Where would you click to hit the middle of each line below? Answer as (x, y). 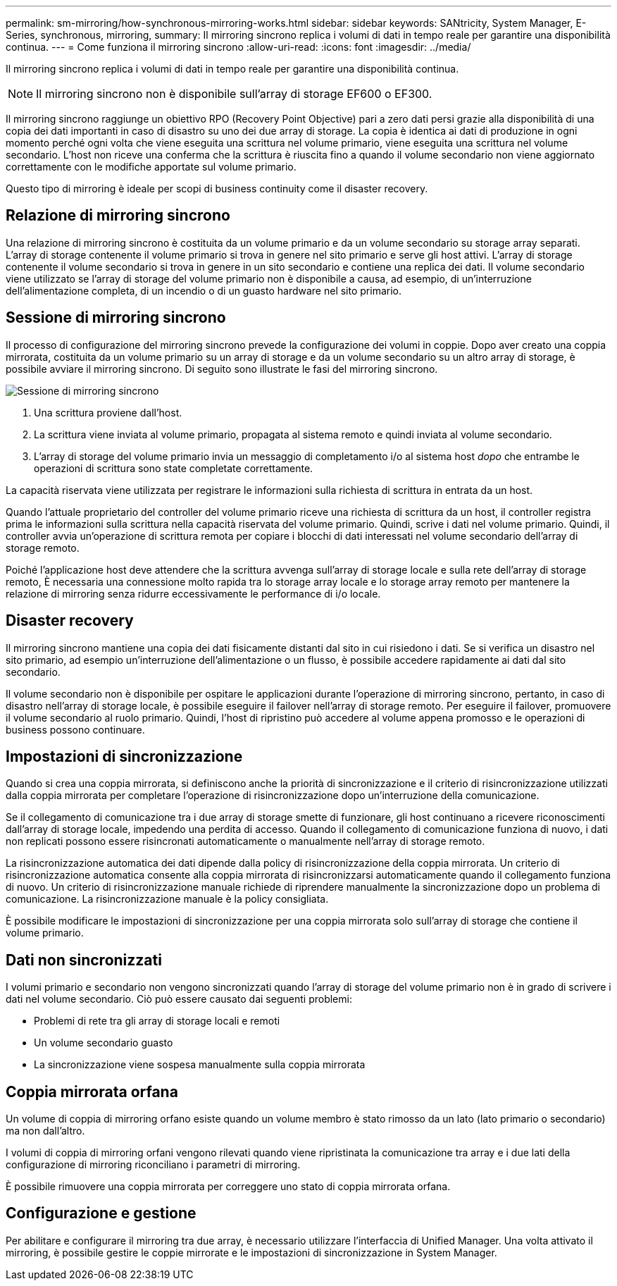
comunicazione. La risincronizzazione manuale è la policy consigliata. (167, 899)
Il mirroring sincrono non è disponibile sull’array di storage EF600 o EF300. (234, 94)
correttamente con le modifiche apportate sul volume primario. (151, 167)
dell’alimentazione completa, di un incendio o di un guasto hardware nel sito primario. (204, 290)
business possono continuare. (75, 729)
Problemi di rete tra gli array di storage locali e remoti (157, 1021)
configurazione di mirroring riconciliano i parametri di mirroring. (153, 1165)
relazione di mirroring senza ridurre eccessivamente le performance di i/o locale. (193, 593)
